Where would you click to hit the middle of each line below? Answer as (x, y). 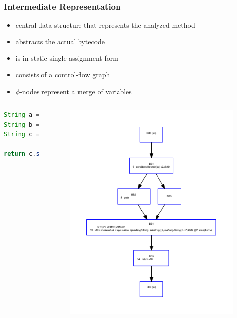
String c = (22, 134)
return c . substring (36, 154)
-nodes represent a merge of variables (76, 91)
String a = (22, 115)
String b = (22, 124)
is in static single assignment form (67, 58)
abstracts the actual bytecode (60, 41)
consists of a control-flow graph (63, 74)
